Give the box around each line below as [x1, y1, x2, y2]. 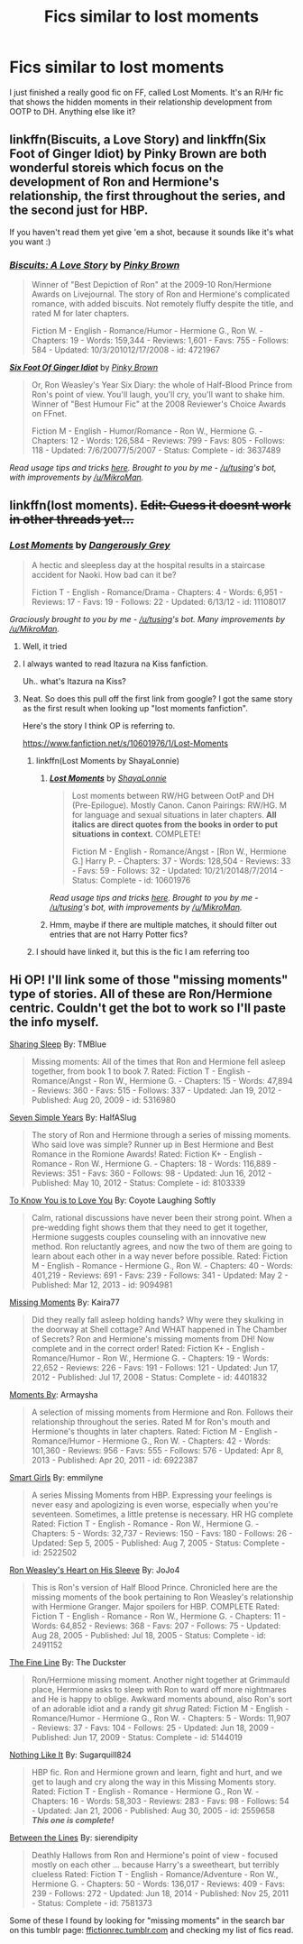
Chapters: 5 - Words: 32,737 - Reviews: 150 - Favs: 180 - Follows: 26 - [31, 1527, 293, 1538]
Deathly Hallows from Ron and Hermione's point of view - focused [31, 1849, 279, 1860]
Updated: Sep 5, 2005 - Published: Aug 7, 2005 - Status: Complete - [31, 1537, 286, 1548]
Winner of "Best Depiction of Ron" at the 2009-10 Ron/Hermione [31, 280, 272, 290]
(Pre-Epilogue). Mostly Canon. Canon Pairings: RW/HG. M [71, 800, 287, 811]
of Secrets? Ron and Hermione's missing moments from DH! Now [31, 1333, 275, 1344]
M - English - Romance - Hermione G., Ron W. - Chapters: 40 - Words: [31, 1260, 293, 1270]
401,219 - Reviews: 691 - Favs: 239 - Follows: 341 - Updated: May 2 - [31, 1270, 289, 1280]
